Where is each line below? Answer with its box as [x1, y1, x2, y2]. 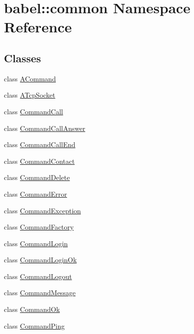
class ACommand [4, 73, 56, 83]
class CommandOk [4, 304, 60, 314]
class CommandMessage [4, 287, 76, 298]
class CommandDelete [4, 172, 70, 182]
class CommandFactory [4, 222, 74, 232]
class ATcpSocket [4, 90, 55, 100]
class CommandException [4, 205, 81, 215]
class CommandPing [4, 320, 65, 331]
